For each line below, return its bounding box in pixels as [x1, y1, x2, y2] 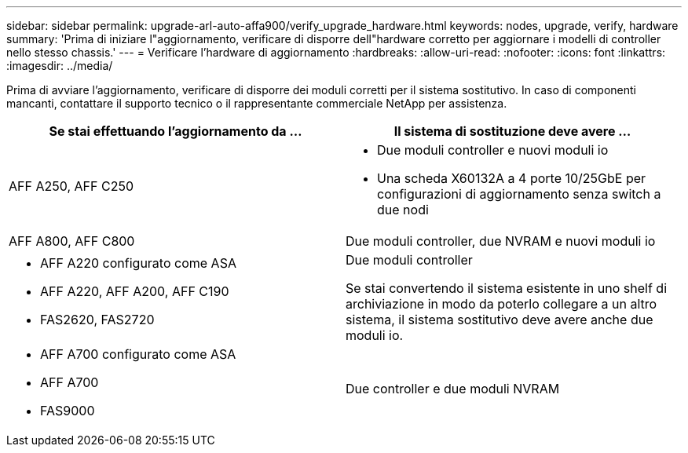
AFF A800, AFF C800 [9, 233, 135, 249]
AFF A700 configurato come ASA [40, 346, 236, 362]
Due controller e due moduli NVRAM [346, 381, 560, 396]
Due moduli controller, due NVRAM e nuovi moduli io [346, 233, 656, 249]
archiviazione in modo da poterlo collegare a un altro [346, 296, 657, 312]
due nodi [377, 202, 429, 217]
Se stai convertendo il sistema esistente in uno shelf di [346, 280, 668, 296]
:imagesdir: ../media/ [6, 59, 113, 72]
